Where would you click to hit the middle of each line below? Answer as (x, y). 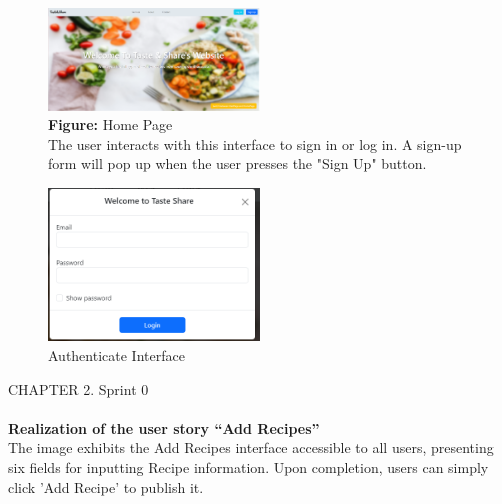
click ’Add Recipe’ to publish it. (106, 486)
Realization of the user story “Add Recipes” (164, 427)
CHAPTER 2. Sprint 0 (78, 388)
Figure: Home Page (110, 124)
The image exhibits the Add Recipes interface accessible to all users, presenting (251, 447)
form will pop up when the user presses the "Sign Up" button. (237, 163)
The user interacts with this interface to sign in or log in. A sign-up (255, 143)
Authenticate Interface (116, 354)
